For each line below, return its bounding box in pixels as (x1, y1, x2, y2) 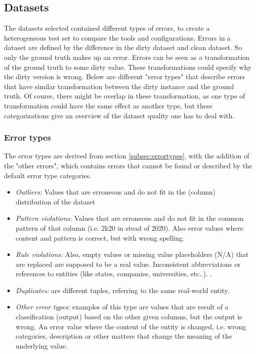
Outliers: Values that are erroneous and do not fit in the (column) (15, 187, 216, 197)
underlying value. (15, 340, 68, 351)
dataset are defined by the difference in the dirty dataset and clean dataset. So (4, 42, 242, 52)
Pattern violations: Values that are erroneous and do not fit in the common (15, 213, 244, 223)
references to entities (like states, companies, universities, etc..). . (15, 268, 213, 279)
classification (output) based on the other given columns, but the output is (15, 311, 242, 322)
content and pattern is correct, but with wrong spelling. (15, 232, 185, 243)
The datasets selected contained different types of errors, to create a (4, 23, 210, 33)
